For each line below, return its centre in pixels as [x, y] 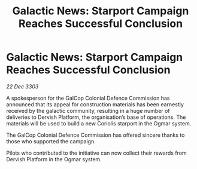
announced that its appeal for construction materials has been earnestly [95, 104]
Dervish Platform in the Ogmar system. [54, 159]
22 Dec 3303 [22, 86]
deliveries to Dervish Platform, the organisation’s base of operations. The [96, 117]
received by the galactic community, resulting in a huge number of [88, 110]
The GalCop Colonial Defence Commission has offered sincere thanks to [96, 135]
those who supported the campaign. [51, 141]
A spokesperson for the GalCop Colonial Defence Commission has [88, 98]
